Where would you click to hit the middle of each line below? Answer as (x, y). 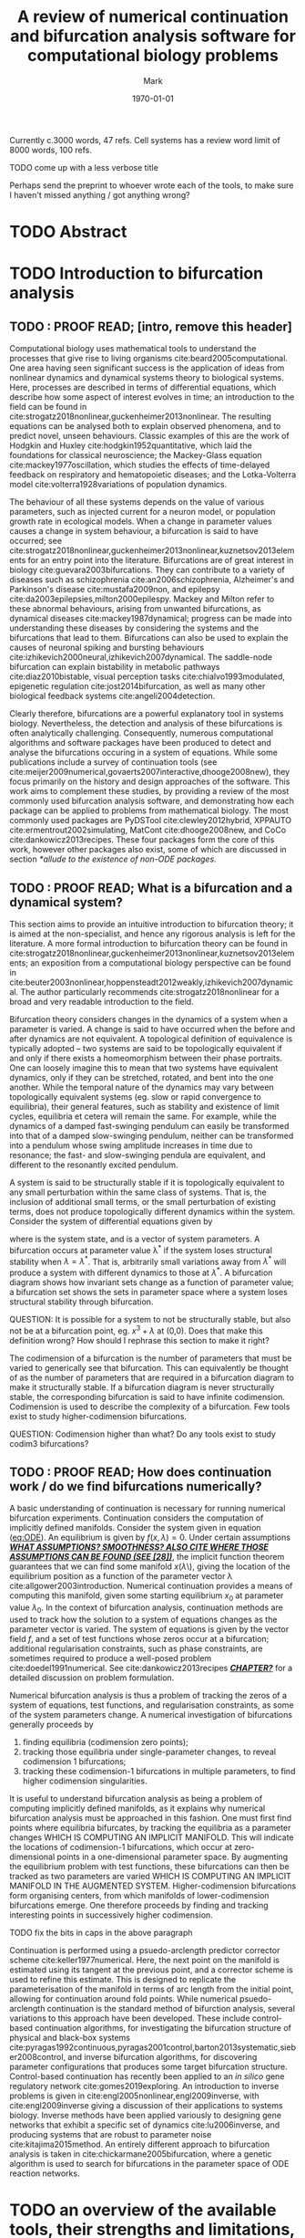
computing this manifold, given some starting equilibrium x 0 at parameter (147, 1597)
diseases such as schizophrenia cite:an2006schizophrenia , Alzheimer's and (152, 580)
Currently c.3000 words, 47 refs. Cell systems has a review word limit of (145, 140)
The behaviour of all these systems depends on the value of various (137, 502)
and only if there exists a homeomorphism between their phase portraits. (146, 1058)
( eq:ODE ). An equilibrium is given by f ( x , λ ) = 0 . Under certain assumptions (150, 1537)
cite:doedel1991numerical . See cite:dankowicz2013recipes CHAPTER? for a (151, 1668)
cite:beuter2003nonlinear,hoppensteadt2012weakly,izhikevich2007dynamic (152, 982)
